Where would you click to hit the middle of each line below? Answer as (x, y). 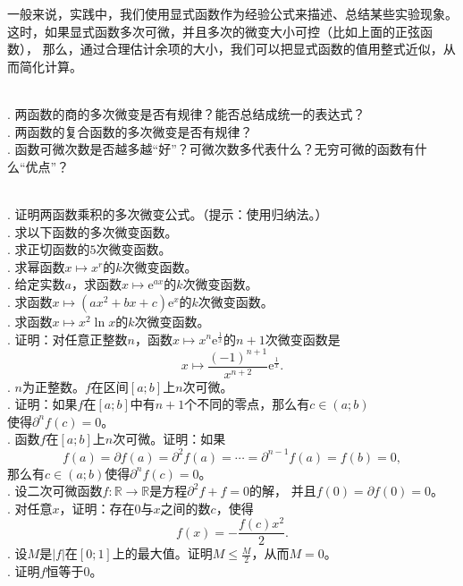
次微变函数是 (303, 339)
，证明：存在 (97, 508)
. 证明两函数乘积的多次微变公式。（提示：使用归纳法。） (168, 213)
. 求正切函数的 (49, 249)
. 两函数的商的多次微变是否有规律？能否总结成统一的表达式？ (186, 113)
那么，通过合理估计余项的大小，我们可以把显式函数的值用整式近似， (243, 49)
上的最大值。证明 (162, 553)
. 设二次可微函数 (55, 491)
